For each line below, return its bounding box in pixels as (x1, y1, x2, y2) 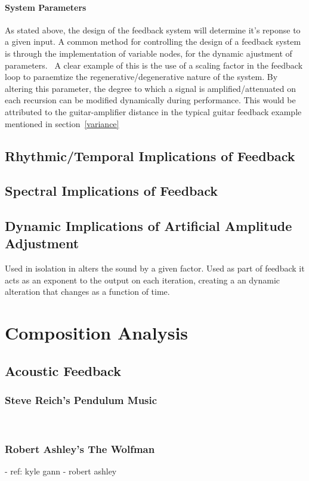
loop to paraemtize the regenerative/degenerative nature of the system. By (5, 70, 278, 83)
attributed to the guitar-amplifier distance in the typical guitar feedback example (5, 105, 302, 118)
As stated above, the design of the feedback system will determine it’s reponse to (5, 23, 301, 36)
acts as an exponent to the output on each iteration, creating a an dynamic (5, 273, 280, 286)
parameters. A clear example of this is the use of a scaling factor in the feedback (5, 58, 303, 71)
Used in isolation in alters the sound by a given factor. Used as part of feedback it (5, 262, 305, 275)
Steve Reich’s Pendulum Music (5, 393, 157, 408)
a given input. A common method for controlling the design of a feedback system (5, 35, 301, 48)
